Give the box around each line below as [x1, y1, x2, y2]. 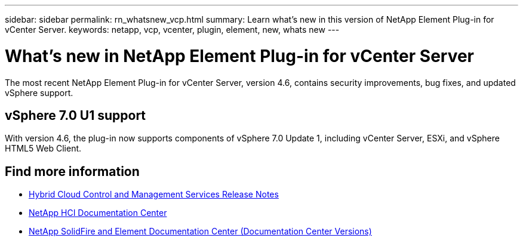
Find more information [5, 163, 140, 179]
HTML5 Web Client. [5, 143, 82, 154]
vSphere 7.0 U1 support [5, 107, 146, 123]
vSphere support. [5, 87, 73, 98]
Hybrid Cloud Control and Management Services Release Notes [29, 189, 279, 200]
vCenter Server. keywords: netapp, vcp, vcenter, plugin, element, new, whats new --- [5, 24, 340, 35]
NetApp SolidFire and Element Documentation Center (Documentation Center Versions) [29, 226, 372, 237]
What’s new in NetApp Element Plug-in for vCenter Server [5, 45, 475, 66]
